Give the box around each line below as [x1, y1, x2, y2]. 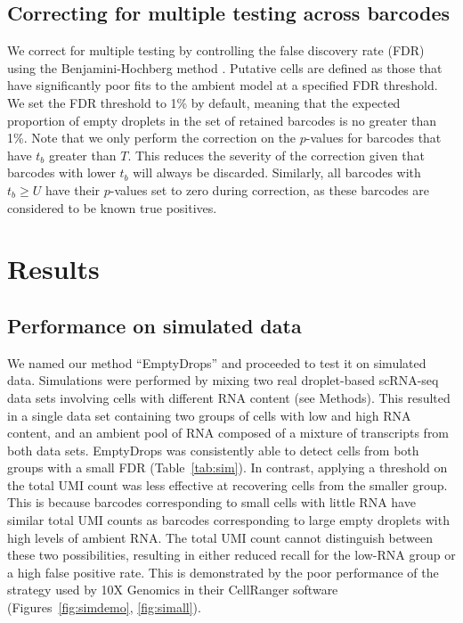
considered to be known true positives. [7, 198, 217, 217]
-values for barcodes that [305, 128, 442, 147]
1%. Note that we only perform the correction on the [7, 128, 296, 147]
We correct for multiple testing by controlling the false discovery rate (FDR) [7, 41, 425, 60]
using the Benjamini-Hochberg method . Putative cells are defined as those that [7, 58, 443, 77]
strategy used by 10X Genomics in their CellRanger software [7, 580, 338, 599]
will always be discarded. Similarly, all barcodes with [133, 163, 421, 182]
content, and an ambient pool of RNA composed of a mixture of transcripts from [7, 423, 450, 442]
